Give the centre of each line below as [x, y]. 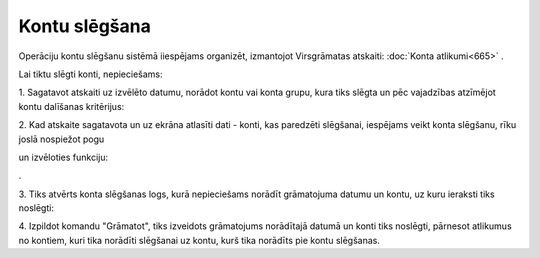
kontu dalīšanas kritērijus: [71, 106]
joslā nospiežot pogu [61, 139]
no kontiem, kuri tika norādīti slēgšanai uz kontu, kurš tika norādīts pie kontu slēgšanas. [199, 240]
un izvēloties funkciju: [63, 157]
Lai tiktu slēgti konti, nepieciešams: [91, 74]
